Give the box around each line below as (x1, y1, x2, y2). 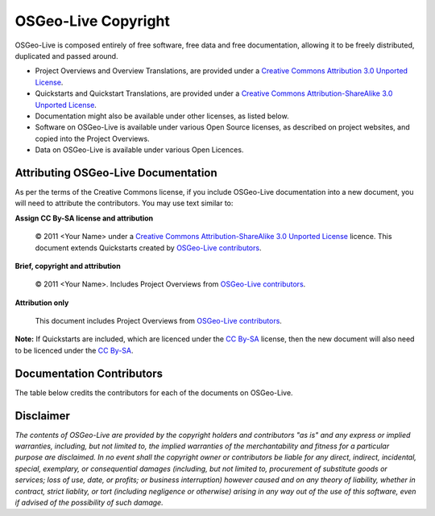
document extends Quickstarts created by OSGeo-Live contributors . (35, 242, 262, 253)
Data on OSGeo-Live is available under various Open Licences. (35, 145, 244, 155)
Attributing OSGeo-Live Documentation (14, 166, 217, 180)
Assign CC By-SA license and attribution (14, 213, 153, 223)
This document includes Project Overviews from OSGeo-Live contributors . (35, 316, 282, 326)
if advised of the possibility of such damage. (14, 497, 164, 507)
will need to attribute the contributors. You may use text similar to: (14, 198, 234, 208)
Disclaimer (14, 409, 70, 423)
